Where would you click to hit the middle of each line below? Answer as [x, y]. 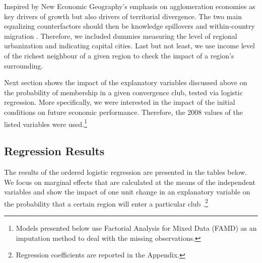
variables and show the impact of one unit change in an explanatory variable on [127, 192]
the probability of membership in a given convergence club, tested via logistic [123, 92]
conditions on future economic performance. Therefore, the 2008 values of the [124, 112]
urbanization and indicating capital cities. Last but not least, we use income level [129, 46]
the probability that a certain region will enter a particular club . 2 [106, 203]
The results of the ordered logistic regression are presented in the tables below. [126, 172]
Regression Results [54, 151]
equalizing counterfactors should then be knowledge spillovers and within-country [129, 26]
